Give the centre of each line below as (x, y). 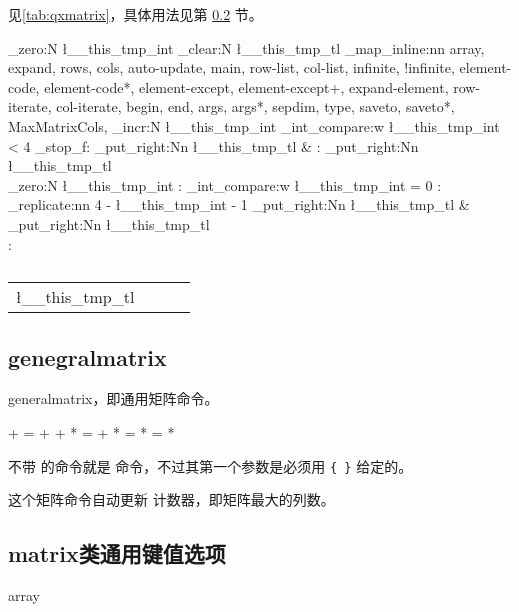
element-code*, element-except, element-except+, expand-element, (246, 86)
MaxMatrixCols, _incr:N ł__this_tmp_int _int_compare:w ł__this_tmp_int (254, 125)
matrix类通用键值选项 (117, 553)
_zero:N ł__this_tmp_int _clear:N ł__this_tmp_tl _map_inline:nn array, (246, 47)
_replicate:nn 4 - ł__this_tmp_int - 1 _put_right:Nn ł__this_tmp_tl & (239, 204)
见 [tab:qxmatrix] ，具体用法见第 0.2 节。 (135, 14)
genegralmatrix (87, 356)
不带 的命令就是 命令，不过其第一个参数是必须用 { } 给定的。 (210, 465)
